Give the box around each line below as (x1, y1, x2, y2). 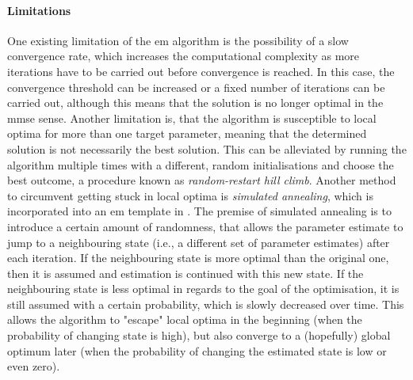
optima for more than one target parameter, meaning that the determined (7, 125, 367, 142)
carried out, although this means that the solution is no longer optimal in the (7, 94, 384, 111)
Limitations (7, 2, 71, 18)
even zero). (7, 358, 60, 374)
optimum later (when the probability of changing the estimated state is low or (7, 342, 387, 359)
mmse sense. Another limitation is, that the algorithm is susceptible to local (7, 109, 377, 126)
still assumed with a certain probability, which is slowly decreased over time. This (7, 295, 404, 312)
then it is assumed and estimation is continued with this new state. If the (7, 264, 364, 281)
